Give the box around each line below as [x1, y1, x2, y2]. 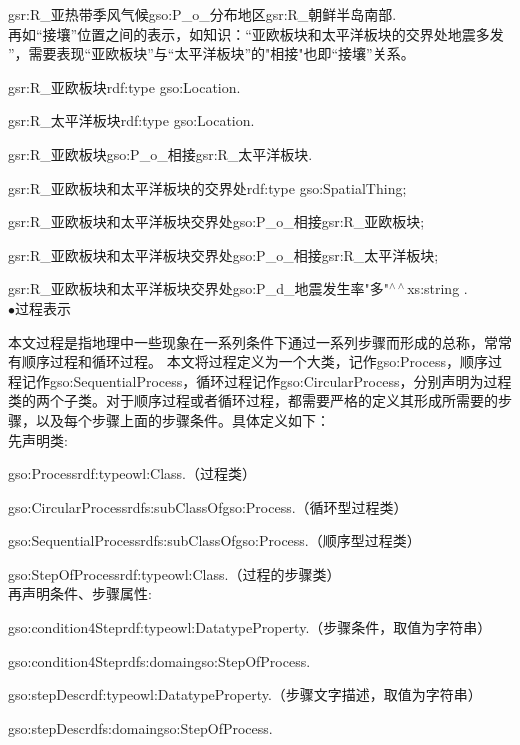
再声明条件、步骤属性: [8, 583, 152, 604]
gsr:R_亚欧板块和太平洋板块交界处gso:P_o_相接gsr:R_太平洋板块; [8, 244, 439, 265]
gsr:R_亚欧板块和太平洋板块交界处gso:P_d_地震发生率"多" [8, 278, 389, 299]
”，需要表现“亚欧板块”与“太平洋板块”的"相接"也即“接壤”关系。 [8, 43, 415, 64]
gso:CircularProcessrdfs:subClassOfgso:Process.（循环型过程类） [8, 496, 408, 517]
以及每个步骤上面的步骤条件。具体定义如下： [35, 409, 330, 430]
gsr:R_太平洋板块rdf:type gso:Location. [8, 110, 255, 131]
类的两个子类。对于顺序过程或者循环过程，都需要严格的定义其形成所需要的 [8, 390, 498, 411]
